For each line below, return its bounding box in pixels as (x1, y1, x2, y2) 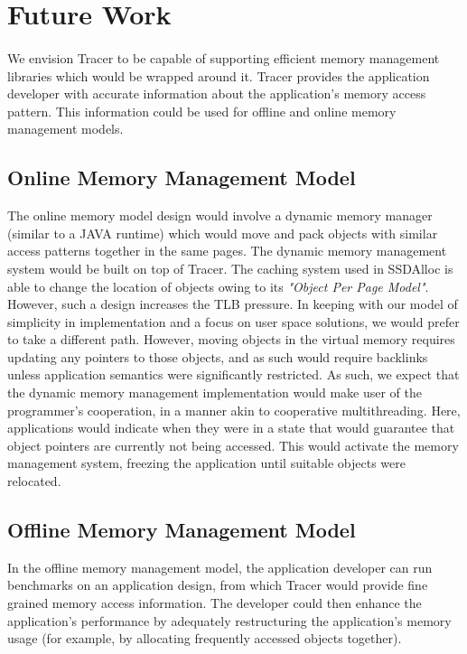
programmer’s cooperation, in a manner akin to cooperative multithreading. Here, (7, 400, 461, 419)
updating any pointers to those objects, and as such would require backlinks (7, 347, 428, 366)
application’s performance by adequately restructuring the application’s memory (7, 611, 452, 630)
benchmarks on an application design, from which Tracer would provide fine (7, 575, 428, 594)
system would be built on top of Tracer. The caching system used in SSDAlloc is (7, 258, 453, 277)
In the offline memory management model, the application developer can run (7, 557, 433, 576)
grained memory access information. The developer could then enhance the (7, 593, 422, 612)
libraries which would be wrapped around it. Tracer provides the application (7, 66, 430, 85)
